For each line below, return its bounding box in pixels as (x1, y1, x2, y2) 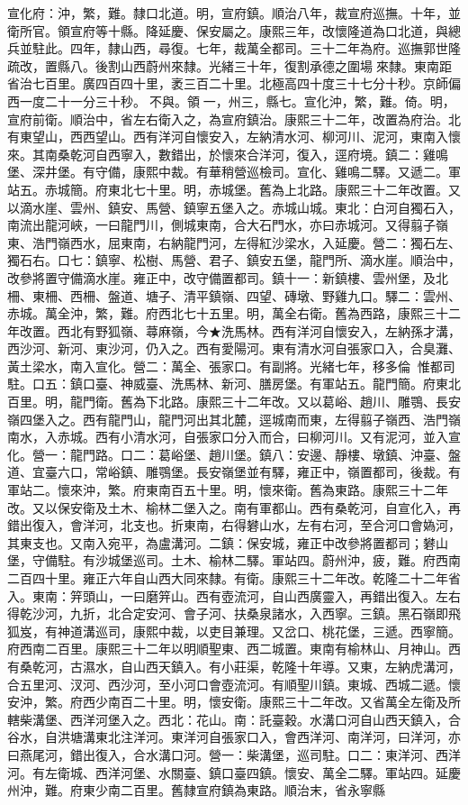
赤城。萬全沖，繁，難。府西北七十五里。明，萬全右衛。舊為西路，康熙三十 (7, 304, 448, 323)
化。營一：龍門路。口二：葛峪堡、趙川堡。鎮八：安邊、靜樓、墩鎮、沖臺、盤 (7, 444, 461, 463)
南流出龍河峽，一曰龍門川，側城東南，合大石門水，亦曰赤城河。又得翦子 (7, 215, 436, 234)
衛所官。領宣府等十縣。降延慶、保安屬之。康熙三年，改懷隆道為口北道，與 (7, 21, 448, 40)
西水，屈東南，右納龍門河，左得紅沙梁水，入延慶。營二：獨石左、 (69, 233, 461, 252)
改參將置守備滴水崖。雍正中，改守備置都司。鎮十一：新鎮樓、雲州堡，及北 (7, 268, 448, 287)
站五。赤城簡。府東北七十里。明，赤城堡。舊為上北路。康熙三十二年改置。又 (7, 179, 461, 198)
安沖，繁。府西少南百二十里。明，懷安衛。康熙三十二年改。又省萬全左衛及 (7, 692, 448, 711)
